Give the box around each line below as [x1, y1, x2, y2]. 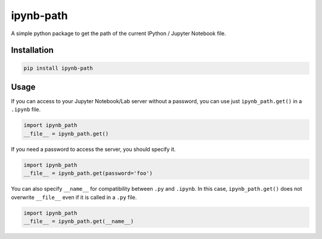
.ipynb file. [11, 106, 41, 113]
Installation [11, 45, 54, 55]
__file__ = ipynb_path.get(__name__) [23, 218, 134, 225]
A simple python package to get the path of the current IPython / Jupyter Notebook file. [11, 30, 227, 37]
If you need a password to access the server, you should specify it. [11, 145, 176, 153]
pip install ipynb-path [23, 64, 94, 72]
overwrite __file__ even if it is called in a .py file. [11, 194, 137, 201]
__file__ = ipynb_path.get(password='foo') [23, 170, 153, 177]
